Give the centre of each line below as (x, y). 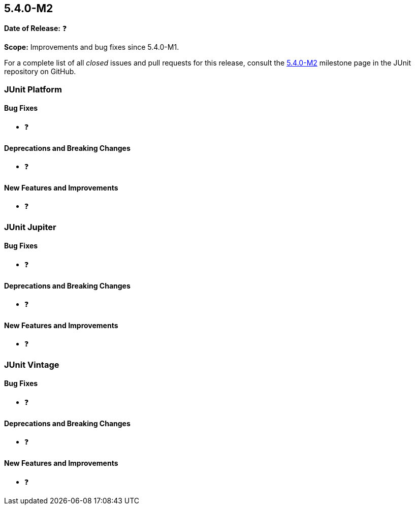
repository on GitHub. (40, 72)
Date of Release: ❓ (36, 28)
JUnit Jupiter (30, 227)
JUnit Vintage (32, 364)
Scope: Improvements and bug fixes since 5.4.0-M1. (92, 47)
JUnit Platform (33, 89)
